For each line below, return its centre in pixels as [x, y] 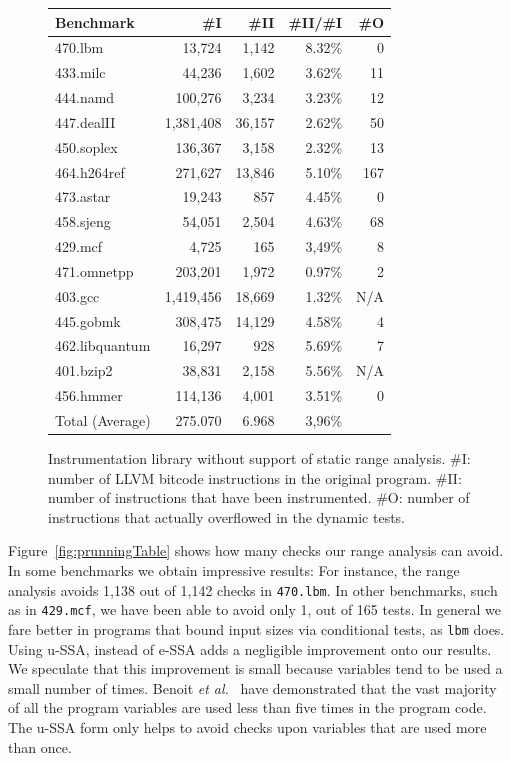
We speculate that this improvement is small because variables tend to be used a [255, 668]
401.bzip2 [84, 370]
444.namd [85, 97]
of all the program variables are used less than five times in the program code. [247, 707]
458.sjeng [83, 221]
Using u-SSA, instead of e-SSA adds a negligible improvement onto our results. [250, 648]
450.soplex [86, 146]
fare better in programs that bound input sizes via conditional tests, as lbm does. [256, 628]
